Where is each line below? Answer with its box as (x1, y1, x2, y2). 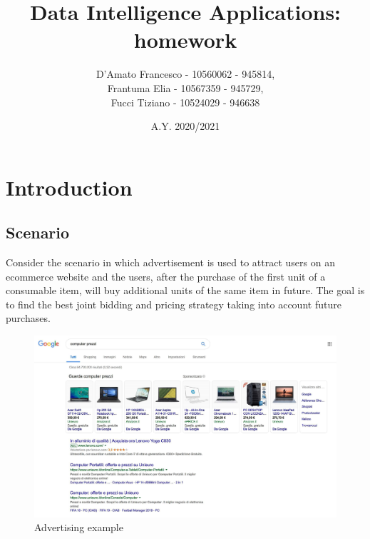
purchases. (6, 311, 51, 326)
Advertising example (34, 520, 123, 535)
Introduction (6, 172, 133, 201)
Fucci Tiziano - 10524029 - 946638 (111, 94, 260, 109)
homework (133, 25, 237, 54)
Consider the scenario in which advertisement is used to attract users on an (6, 255, 335, 270)
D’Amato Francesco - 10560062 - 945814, (96, 66, 275, 81)
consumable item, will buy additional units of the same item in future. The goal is (6, 283, 365, 298)
